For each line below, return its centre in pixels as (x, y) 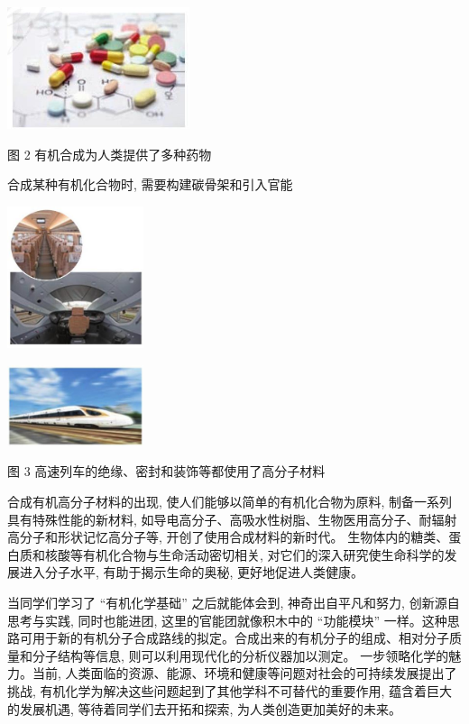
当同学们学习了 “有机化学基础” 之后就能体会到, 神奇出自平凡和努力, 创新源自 (234, 602)
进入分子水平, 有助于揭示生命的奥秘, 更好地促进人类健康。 (192, 572)
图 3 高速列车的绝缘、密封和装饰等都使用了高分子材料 (166, 471)
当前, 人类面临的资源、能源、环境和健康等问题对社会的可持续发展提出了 (244, 673)
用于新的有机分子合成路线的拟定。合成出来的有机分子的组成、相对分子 (240, 638)
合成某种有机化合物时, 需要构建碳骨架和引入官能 (150, 184)
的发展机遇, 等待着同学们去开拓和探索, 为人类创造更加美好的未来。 (205, 708)
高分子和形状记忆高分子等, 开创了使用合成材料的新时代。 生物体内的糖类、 (228, 537)
